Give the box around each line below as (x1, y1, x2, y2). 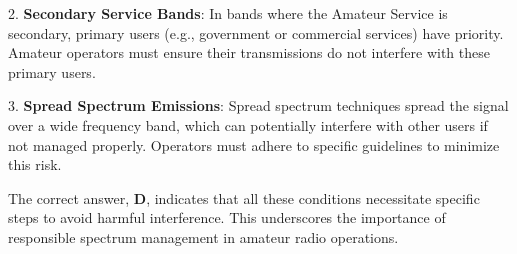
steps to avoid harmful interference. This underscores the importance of (8, 207, 446, 228)
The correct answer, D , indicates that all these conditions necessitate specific (8, 187, 480, 208)
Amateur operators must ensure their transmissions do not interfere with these (8, 42, 490, 63)
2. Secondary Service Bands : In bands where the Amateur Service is (8, 3, 448, 23)
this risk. (8, 154, 62, 175)
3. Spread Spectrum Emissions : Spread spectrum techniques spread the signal (8, 95, 509, 116)
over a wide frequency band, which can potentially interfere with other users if (8, 114, 488, 135)
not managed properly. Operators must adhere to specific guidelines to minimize (8, 134, 500, 155)
